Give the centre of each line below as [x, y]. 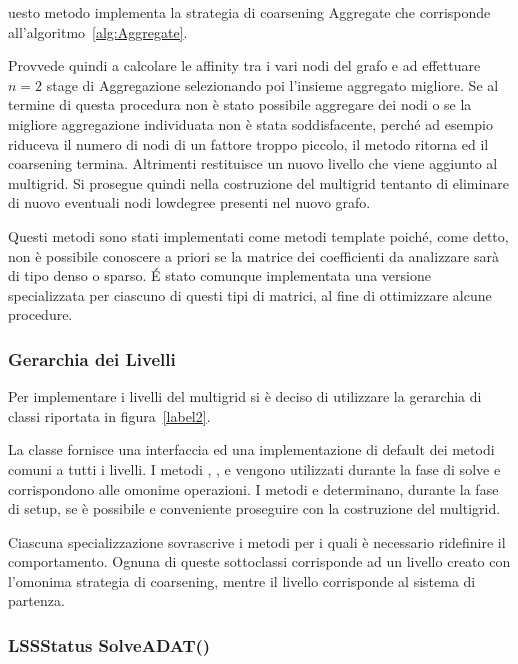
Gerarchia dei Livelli [92, 358]
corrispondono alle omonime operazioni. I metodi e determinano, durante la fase [253, 488]
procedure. [40, 314]
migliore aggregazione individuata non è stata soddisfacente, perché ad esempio [250, 123]
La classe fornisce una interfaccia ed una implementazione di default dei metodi [251, 449]
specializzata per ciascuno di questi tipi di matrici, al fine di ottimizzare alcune [250, 294]
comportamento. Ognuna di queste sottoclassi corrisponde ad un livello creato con [259, 561]
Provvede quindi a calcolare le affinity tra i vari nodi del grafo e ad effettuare [244, 65]
